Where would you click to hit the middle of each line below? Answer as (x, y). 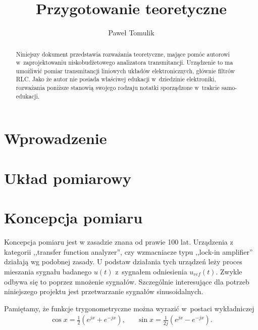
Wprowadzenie (56, 138)
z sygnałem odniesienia (151, 271)
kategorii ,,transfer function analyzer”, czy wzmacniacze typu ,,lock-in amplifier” (128, 251)
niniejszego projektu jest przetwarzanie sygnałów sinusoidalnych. (104, 291)
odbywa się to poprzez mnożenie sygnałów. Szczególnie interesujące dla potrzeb (127, 281)
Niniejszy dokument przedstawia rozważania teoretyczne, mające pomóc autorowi (123, 54)
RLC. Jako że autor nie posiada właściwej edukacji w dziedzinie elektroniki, (116, 79)
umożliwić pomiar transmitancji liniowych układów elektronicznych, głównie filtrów (125, 70)
